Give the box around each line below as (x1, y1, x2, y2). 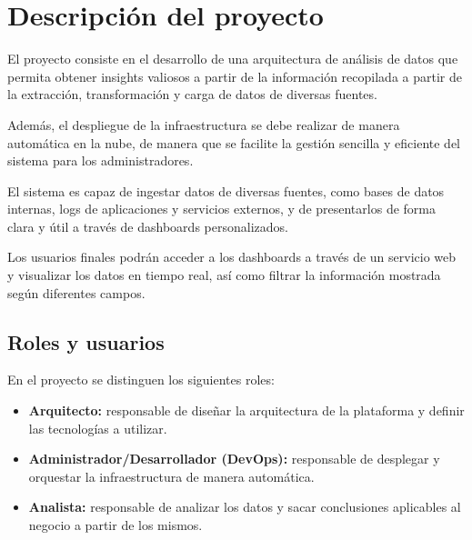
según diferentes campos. (7, 283, 146, 302)
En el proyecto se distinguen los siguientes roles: (7, 370, 275, 389)
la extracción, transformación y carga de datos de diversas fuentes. (7, 85, 377, 104)
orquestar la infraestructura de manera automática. (28, 466, 315, 485)
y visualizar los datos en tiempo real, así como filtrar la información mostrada (7, 265, 441, 285)
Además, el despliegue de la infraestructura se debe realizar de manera (7, 115, 400, 134)
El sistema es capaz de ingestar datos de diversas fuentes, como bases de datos (7, 181, 445, 200)
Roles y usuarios (7, 327, 165, 355)
